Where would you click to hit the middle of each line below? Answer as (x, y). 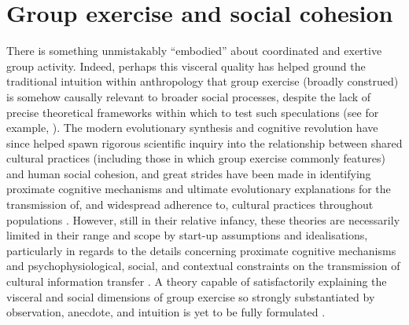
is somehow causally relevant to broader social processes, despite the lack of (189, 96)
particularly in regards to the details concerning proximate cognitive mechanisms (201, 250)
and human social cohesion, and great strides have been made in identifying (189, 173)
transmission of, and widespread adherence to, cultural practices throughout (190, 204)
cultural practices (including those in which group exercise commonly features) (196, 158)
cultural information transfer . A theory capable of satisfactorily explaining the (197, 281)
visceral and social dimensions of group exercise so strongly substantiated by (191, 296)
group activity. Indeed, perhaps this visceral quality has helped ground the (186, 66)
